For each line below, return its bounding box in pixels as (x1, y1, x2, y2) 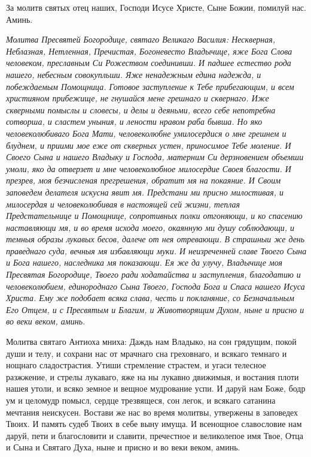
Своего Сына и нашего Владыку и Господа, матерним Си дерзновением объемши (6, 151, 304, 163)
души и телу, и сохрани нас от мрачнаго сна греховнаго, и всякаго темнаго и (6, 347, 287, 359)
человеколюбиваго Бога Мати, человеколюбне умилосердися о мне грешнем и (6, 127, 286, 139)
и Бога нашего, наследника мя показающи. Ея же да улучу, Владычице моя (6, 256, 283, 269)
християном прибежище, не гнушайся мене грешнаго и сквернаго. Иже (6, 92, 269, 104)
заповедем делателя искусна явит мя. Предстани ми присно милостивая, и (6, 185, 284, 198)
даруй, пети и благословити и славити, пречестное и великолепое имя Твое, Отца (6, 429, 304, 441)
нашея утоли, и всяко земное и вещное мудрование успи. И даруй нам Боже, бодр (6, 382, 306, 395)
